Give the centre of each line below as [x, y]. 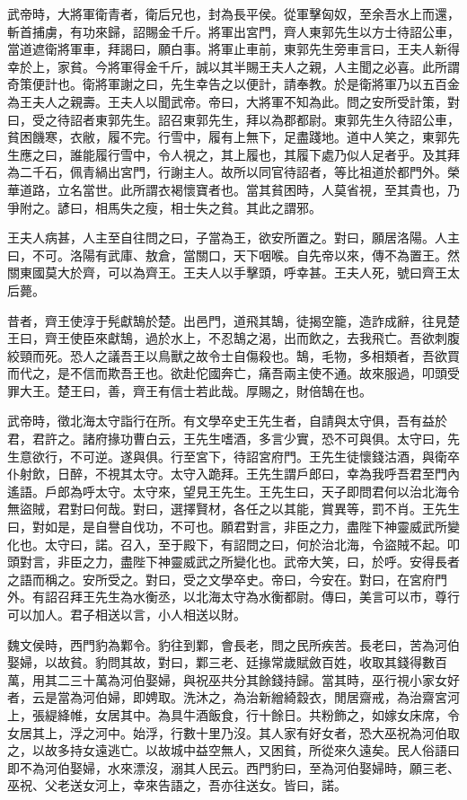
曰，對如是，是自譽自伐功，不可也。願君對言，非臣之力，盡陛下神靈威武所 [227, 527]
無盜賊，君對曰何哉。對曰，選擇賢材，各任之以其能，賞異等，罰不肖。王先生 [233, 509]
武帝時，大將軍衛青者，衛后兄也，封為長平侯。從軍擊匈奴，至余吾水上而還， [233, 13]
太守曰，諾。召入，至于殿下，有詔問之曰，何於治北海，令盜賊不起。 [246, 544]
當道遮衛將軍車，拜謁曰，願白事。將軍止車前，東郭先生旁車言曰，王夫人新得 [233, 49]
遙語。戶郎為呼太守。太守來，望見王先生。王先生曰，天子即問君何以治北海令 [233, 491]
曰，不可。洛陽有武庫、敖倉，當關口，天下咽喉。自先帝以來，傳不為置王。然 [233, 255]
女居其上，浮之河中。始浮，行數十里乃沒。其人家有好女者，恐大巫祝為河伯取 [233, 732]
